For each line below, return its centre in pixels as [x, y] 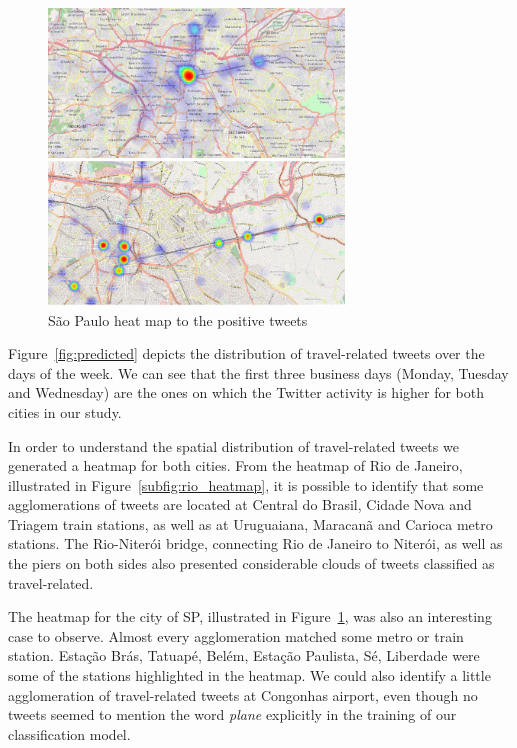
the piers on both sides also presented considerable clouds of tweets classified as [251, 563]
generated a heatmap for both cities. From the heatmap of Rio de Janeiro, [235, 465]
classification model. [69, 733]
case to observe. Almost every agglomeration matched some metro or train [236, 635]
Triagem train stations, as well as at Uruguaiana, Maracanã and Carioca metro [250, 523]
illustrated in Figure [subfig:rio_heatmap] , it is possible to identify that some [246, 484]
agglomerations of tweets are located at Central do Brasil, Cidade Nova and [240, 504]
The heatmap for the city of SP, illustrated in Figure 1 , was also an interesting [250, 616]
